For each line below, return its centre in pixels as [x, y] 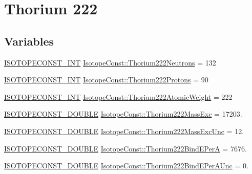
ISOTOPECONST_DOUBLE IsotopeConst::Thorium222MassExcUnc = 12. [124, 131]
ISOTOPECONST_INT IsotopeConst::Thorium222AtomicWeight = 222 [118, 96]
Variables [29, 41]
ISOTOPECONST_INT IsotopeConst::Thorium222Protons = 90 [106, 80]
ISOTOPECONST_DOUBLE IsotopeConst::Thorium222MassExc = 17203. [123, 114]
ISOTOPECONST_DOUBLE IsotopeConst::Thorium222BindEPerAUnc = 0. [126, 166]
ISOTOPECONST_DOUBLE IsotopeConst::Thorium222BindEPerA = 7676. [125, 148]
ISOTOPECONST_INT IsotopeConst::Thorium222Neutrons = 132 [110, 62]
